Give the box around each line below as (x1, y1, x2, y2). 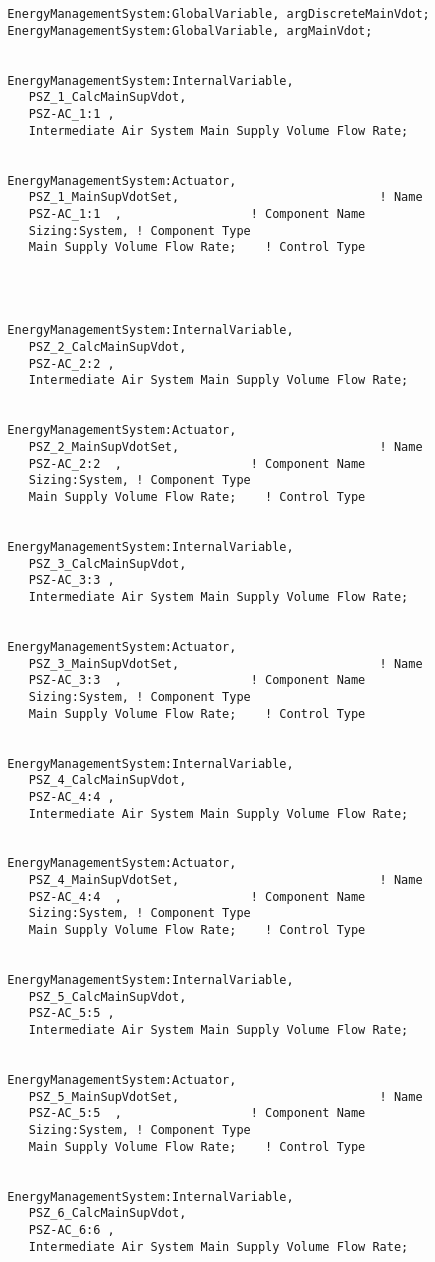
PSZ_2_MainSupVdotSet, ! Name (28, 440, 423, 455)
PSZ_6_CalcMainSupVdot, (28, 1206, 187, 1221)
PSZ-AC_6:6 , (28, 1222, 115, 1237)
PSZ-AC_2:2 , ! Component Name (28, 456, 366, 471)
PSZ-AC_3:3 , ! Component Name (28, 673, 366, 688)
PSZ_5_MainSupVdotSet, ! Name (28, 1089, 423, 1104)
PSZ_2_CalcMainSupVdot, (28, 340, 187, 355)
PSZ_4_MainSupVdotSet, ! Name (28, 873, 423, 888)
